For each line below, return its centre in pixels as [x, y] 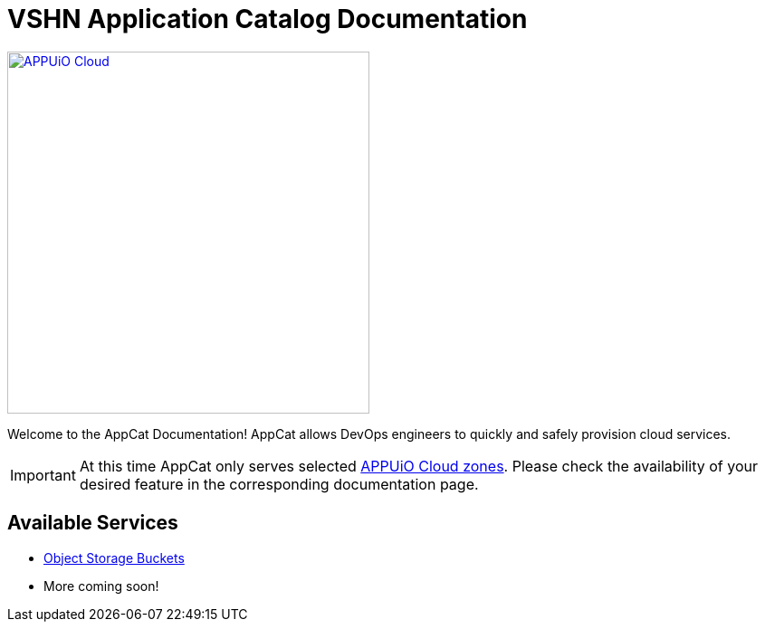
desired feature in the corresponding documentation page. [279, 484]
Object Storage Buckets [114, 558]
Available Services [93, 523]
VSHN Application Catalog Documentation [268, 19]
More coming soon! [101, 586]
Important [43, 475]
